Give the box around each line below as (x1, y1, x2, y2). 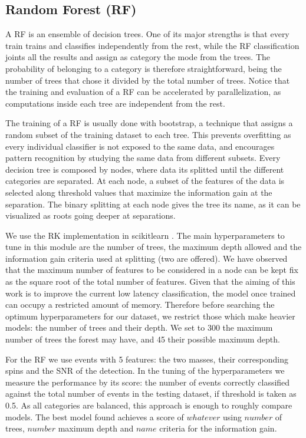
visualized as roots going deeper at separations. (5, 209, 176, 222)
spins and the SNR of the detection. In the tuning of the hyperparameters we (5, 364, 285, 377)
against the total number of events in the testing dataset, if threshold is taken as (5, 387, 297, 400)
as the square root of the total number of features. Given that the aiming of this (5, 275, 295, 288)
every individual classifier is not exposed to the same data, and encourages (5, 140, 275, 152)
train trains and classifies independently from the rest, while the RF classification (5, 39, 300, 51)
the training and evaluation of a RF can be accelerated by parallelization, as (5, 85, 281, 98)
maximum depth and (58, 422, 134, 434)
